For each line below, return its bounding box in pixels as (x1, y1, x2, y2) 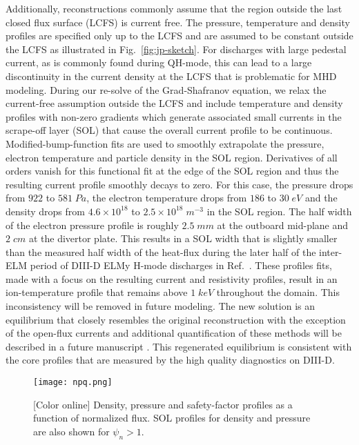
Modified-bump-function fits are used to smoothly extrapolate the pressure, (6, 136, 324, 150)
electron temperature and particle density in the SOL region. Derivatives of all (6, 150, 338, 164)
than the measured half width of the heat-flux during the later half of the (6, 244, 316, 259)
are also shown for (33, 424, 110, 438)
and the (304, 190, 338, 205)
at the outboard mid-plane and (217, 217, 349, 232)
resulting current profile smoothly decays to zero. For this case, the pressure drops (6, 177, 353, 191)
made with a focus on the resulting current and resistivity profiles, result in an (6, 271, 338, 286)
